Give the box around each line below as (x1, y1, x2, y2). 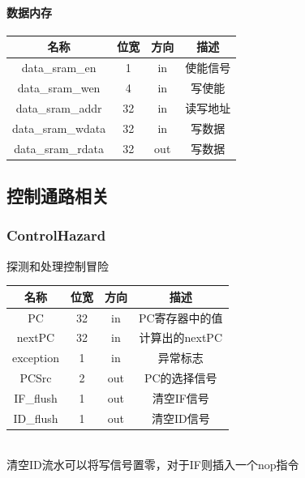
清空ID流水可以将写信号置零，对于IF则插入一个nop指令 (6, 456, 299, 473)
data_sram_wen (17, 79, 101, 96)
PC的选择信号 (144, 369, 217, 386)
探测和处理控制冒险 (6, 257, 109, 274)
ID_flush (13, 409, 58, 426)
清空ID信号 (151, 409, 210, 426)
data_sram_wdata (12, 119, 106, 136)
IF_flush (14, 389, 58, 406)
